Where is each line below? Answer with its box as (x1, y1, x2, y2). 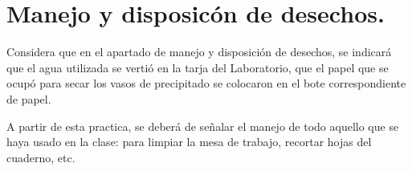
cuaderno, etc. (6, 149, 75, 165)
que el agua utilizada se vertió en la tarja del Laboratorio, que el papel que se (6, 59, 389, 75)
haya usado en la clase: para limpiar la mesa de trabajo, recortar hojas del (6, 133, 372, 150)
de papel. (6, 90, 51, 107)
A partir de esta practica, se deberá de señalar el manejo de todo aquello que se (6, 117, 399, 134)
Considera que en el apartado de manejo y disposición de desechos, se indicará (6, 43, 392, 60)
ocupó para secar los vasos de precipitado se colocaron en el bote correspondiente (6, 75, 406, 92)
